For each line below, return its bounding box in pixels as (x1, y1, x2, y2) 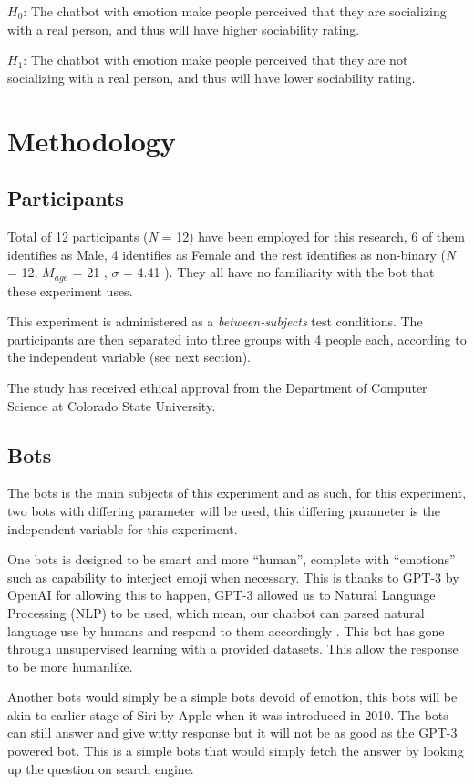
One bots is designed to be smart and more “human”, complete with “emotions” (7, 550, 456, 569)
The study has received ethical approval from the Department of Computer (7, 377, 428, 397)
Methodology (7, 121, 176, 159)
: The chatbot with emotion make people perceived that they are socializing (23, 2, 447, 20)
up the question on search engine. (7, 758, 194, 778)
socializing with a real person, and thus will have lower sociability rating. (7, 67, 416, 87)
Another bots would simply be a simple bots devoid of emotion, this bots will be (7, 687, 458, 707)
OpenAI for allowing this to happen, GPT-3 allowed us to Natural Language (7, 585, 436, 604)
